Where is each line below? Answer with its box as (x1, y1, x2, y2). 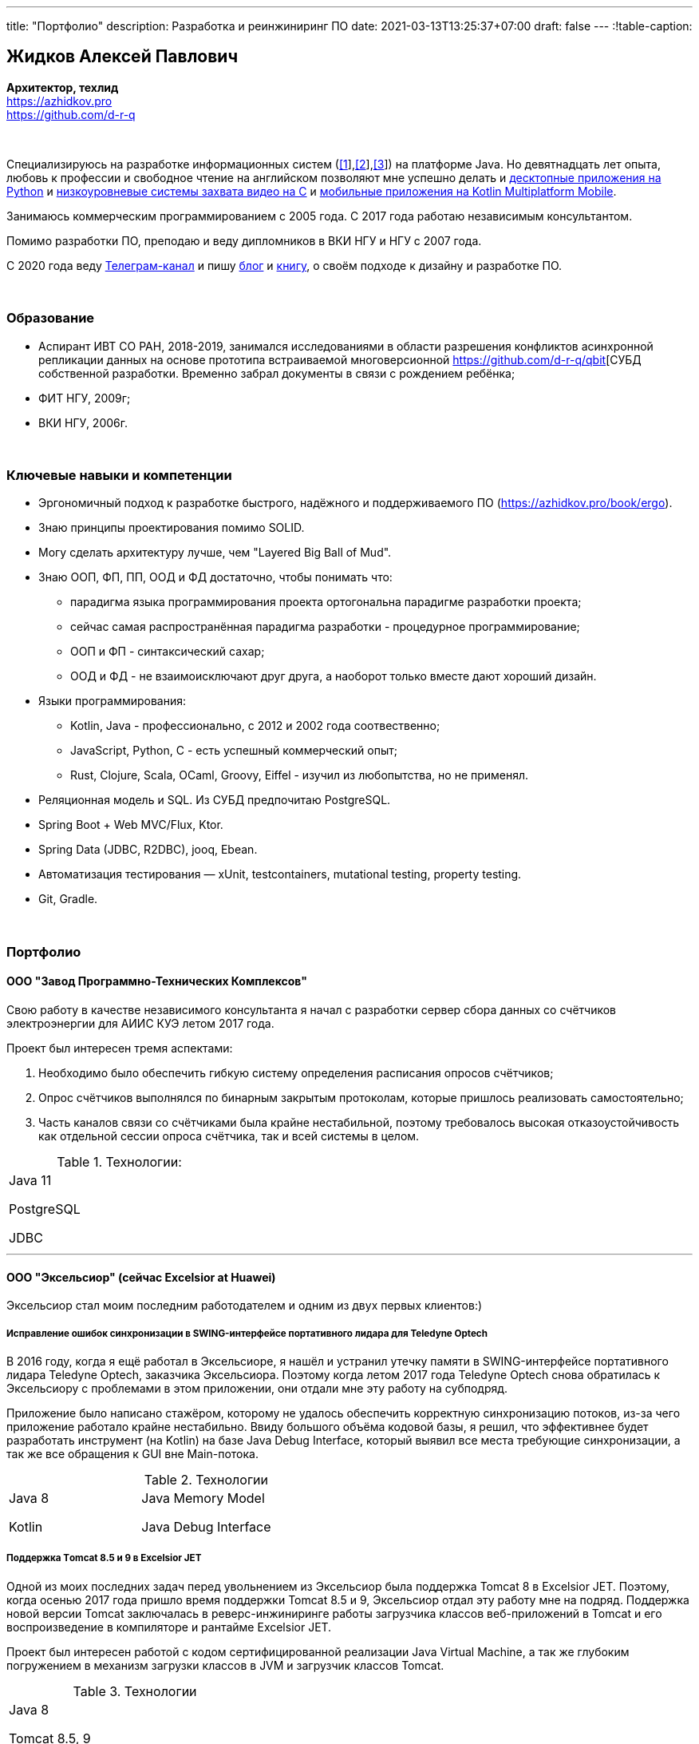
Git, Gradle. (38, 892, 98, 906)
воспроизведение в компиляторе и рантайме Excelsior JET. (6, 1619, 332, 1634)
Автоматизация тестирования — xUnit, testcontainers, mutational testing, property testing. (38, 867, 522, 882)
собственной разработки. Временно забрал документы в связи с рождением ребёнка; (38, 366, 515, 380)
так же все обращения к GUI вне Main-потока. (6, 1446, 259, 1461)
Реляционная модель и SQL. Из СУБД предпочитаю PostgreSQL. (38, 793, 391, 807)
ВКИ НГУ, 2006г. (38, 415, 128, 430)
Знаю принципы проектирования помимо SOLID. (38, 521, 305, 535)
